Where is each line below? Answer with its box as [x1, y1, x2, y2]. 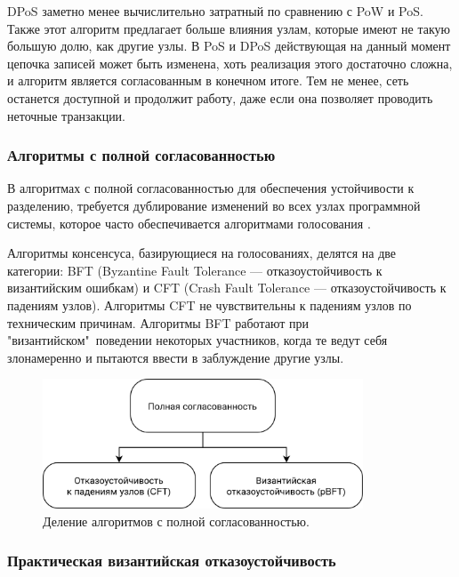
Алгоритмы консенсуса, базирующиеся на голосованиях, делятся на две [7, 244, 397, 262]
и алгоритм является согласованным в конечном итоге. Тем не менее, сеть [7, 71, 409, 90]
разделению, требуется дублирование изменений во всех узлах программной [7, 196, 421, 214]
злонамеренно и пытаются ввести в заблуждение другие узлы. [7, 348, 344, 366]
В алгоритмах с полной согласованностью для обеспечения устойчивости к [7, 179, 415, 197]
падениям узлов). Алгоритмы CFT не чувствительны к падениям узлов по [7, 295, 412, 314]
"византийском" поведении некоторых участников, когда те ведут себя [7, 331, 388, 349]
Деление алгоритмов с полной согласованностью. [43, 511, 310, 530]
